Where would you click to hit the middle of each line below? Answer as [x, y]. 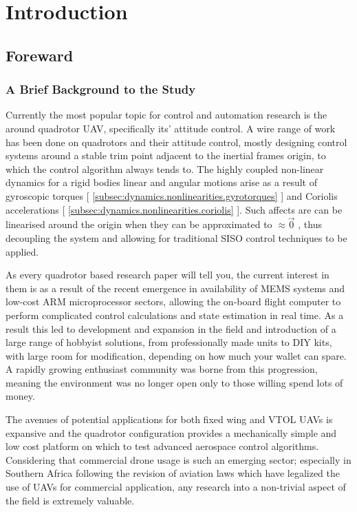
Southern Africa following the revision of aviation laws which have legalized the [173, 473]
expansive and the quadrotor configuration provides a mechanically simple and [171, 432]
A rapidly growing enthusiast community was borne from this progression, [162, 369]
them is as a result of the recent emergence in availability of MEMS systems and [175, 288]
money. [20, 396]
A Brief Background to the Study [101, 89]
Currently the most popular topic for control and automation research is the [166, 115]
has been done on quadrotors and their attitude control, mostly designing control [176, 142]
